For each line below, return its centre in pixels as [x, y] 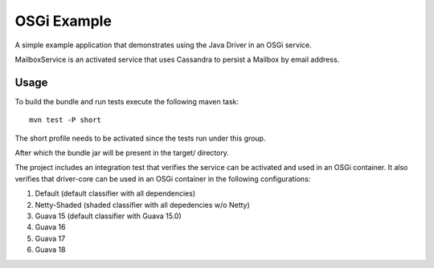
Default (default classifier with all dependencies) [115, 193]
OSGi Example [63, 21]
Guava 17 [50, 238]
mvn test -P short [66, 120]
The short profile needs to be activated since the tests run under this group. [140, 138]
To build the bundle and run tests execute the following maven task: [127, 101]
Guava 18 [50, 250]
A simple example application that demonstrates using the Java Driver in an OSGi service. [164, 45]
